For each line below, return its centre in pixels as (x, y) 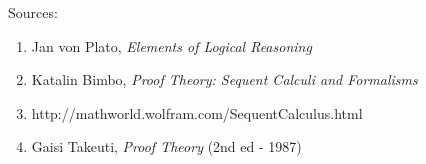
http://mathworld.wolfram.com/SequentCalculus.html (197, 112)
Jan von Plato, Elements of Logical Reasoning (171, 45)
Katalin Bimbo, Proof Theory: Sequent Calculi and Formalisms (224, 79)
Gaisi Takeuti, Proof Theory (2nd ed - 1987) (166, 146)
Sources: (33, 12)
